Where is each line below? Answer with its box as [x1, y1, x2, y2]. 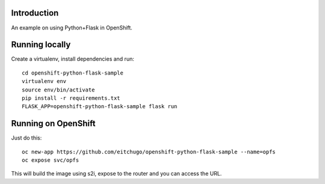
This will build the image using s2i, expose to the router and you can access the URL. [11, 170, 222, 177]
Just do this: [11, 134, 42, 141]
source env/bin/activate [22, 86, 95, 93]
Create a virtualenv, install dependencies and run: [11, 55, 135, 63]
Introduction [11, 8, 59, 18]
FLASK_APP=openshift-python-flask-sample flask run [22, 103, 178, 110]
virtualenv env [22, 78, 67, 85]
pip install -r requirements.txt [22, 94, 120, 102]
